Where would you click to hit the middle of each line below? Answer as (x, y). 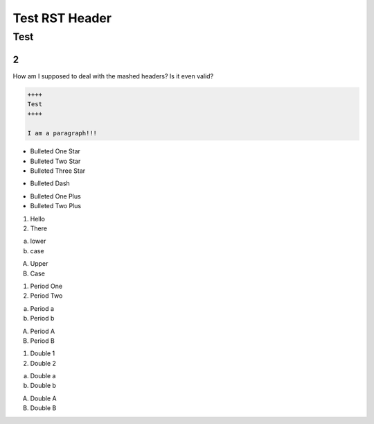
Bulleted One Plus (55, 196)
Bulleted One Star (55, 151)
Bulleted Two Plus (56, 206)
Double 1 (43, 353)
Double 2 (43, 363)
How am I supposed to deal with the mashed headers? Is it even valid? (113, 76)
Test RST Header (62, 18)
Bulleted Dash (50, 183)
